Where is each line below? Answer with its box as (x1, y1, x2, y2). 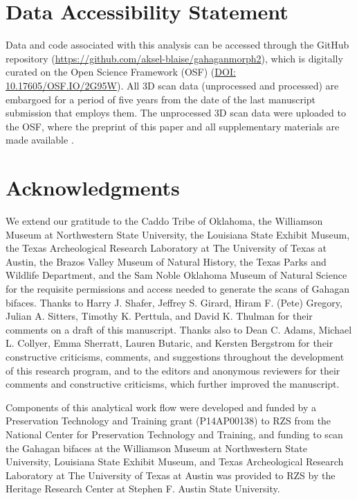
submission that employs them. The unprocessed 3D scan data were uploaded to (6, 105, 346, 120)
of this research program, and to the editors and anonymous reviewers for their (6, 363, 340, 377)
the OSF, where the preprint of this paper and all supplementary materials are (6, 119, 340, 133)
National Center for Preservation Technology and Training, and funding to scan (6, 426, 343, 441)
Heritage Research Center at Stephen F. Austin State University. (6, 481, 280, 496)
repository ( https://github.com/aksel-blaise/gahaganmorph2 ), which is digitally (6, 51, 343, 65)
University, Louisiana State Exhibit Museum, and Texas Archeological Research (6, 454, 344, 469)
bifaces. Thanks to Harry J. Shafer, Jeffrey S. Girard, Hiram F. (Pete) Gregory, (6, 295, 342, 309)
